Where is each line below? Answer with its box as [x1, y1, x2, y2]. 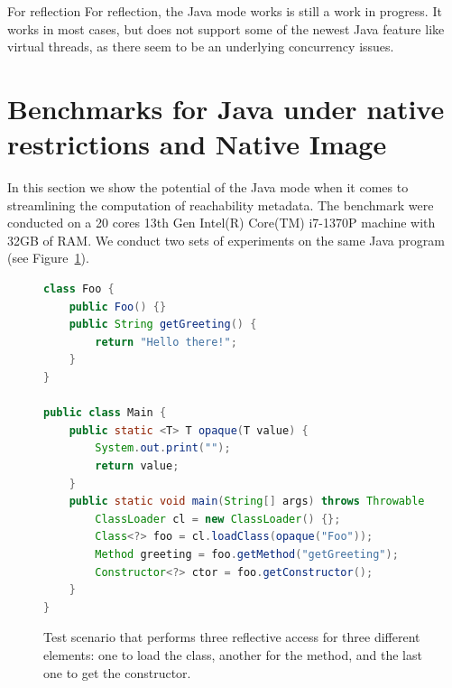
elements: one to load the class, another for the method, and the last [43, 645, 422, 664]
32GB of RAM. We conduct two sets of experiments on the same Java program [7, 230, 445, 249]
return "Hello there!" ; [95, 335, 237, 349]
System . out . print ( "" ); [95, 442, 231, 455]
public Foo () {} [69, 300, 167, 313]
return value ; [95, 460, 180, 472]
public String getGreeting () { [69, 318, 257, 331]
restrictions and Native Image [7, 126, 387, 163]
